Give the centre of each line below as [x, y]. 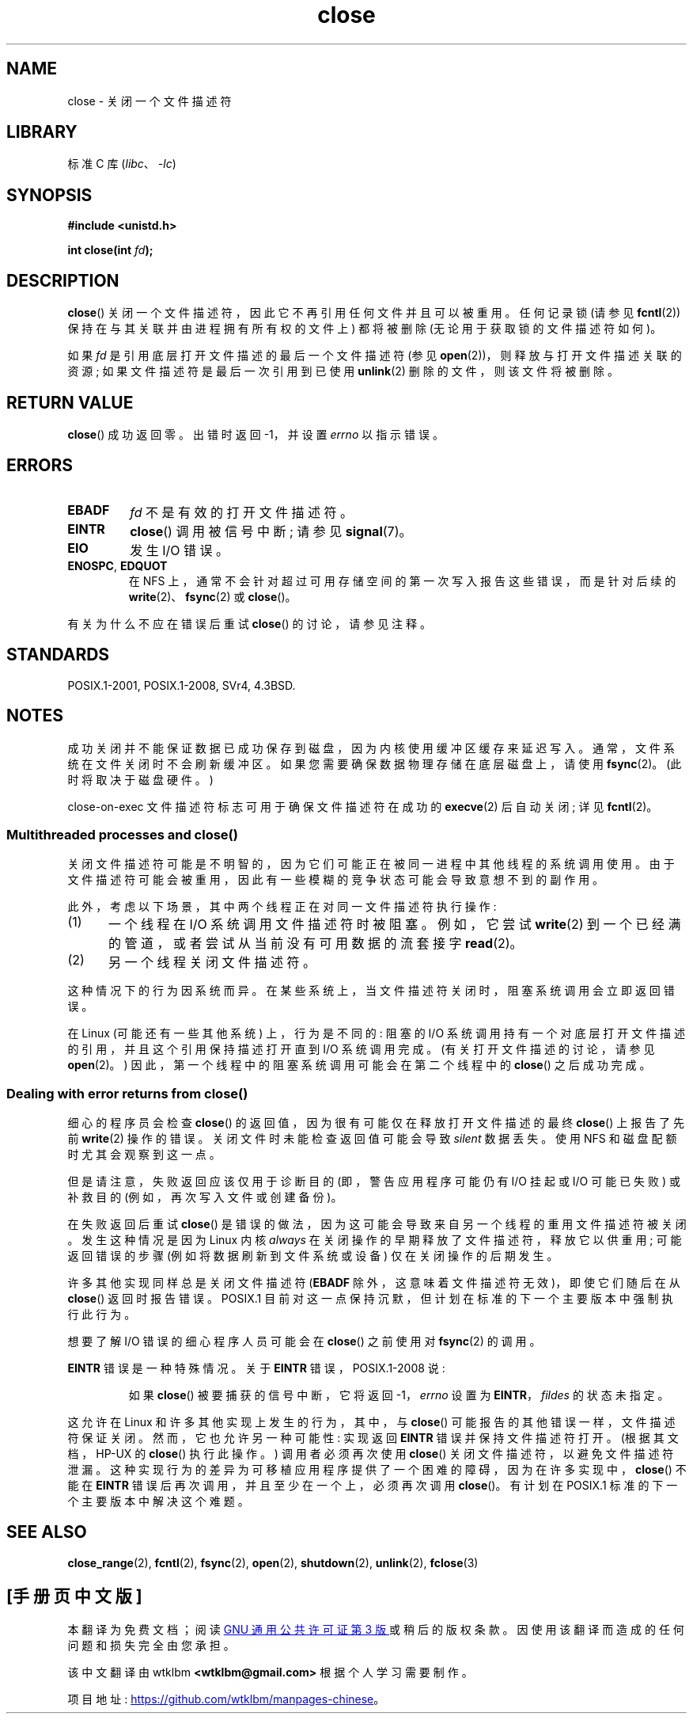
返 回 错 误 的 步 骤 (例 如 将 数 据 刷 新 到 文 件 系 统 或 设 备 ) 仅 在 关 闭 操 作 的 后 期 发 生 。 [313, 1256]
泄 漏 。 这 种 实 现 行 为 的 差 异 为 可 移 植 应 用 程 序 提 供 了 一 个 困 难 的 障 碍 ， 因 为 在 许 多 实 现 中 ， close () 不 [377, 1469]
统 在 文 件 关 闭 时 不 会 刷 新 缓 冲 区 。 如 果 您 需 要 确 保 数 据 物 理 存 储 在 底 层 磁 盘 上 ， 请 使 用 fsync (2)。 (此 [375, 763]
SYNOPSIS [49, 195]
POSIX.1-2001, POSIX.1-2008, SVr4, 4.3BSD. [182, 685]
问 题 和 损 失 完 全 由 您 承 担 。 [151, 1645]
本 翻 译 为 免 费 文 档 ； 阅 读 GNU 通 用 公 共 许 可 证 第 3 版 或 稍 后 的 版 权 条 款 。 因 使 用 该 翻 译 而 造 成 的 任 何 [376, 1629]
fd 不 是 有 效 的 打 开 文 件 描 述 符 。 [241, 512]
